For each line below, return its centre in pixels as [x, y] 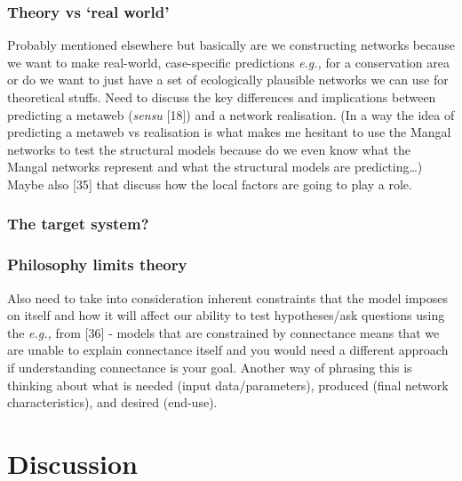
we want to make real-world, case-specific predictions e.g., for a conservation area [228, 62]
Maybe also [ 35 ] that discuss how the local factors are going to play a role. [210, 184]
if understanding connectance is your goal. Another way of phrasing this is [210, 367]
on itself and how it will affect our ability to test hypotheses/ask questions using [226, 315]
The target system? [78, 224]
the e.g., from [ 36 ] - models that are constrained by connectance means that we [223, 332]
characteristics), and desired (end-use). [112, 402]
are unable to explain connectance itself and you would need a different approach [228, 350]
